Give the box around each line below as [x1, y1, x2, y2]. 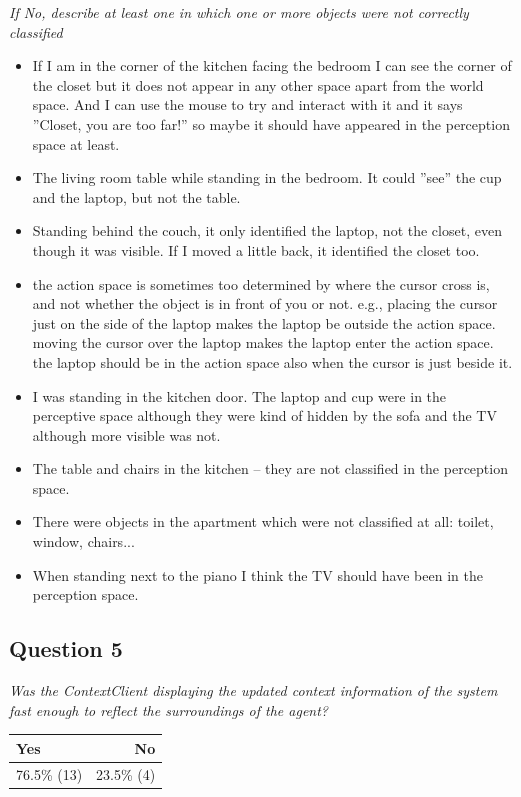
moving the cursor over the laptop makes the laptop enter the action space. [32, 332, 494, 353]
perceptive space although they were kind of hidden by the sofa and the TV [32, 405, 497, 426]
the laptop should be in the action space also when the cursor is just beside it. [32, 351, 513, 372]
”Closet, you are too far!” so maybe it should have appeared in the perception [32, 113, 510, 134]
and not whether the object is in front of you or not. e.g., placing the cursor [32, 293, 498, 314]
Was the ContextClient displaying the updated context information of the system [9, 680, 498, 701]
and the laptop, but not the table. [32, 186, 241, 207]
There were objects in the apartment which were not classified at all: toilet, [32, 511, 494, 532]
